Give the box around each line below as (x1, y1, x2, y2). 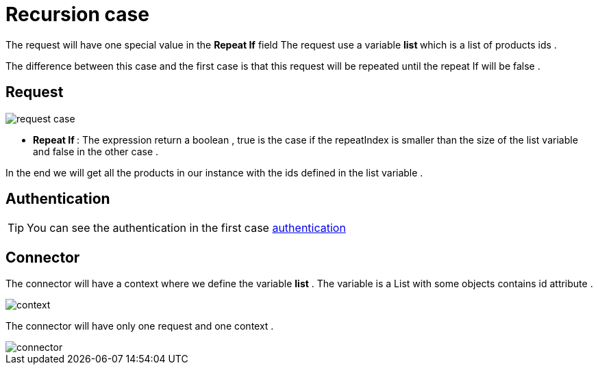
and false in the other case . (33, 145, 159, 157)
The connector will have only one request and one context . (5, 320, 274, 332)
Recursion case (5, 3, 149, 26)
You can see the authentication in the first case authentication (27, 221, 346, 235)
